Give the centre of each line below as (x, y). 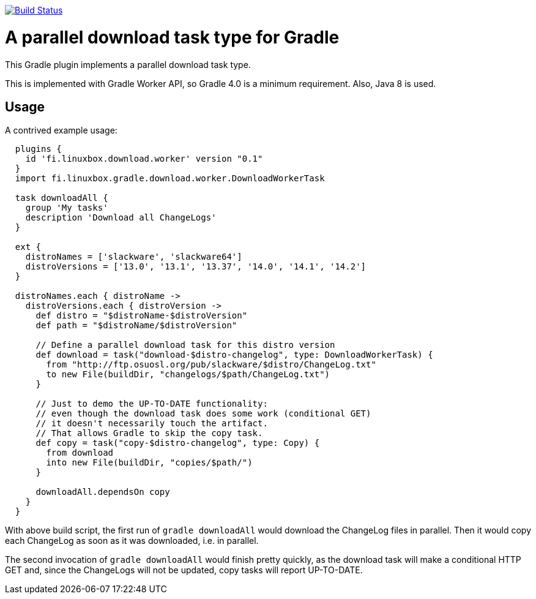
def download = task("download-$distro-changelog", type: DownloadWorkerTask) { (234, 355)
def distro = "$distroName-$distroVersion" (142, 316)
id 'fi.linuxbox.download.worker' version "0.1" (144, 159)
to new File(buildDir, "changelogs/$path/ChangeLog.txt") (188, 375)
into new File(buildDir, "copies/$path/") (149, 463)
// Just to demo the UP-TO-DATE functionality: (152, 404)
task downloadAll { (61, 198)
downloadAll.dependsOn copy (103, 492)
